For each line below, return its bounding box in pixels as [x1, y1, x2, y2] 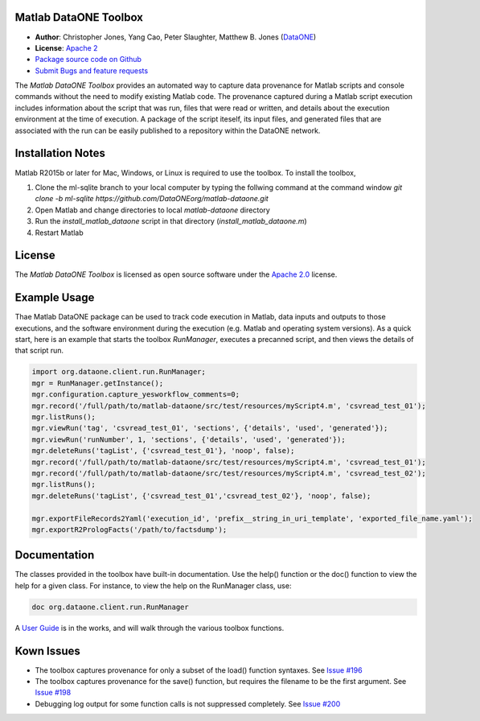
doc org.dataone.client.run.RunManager [31, 602, 189, 612]
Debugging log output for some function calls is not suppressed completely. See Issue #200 [35, 698, 341, 708]
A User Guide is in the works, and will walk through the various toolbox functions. [14, 623, 285, 632]
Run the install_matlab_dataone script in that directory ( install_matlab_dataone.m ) [35, 216, 307, 226]
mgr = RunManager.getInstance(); [31, 378, 164, 388]
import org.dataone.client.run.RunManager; [31, 367, 207, 377]
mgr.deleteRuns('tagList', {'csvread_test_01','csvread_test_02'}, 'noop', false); [31, 491, 371, 501]
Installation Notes [14, 146, 106, 160]
